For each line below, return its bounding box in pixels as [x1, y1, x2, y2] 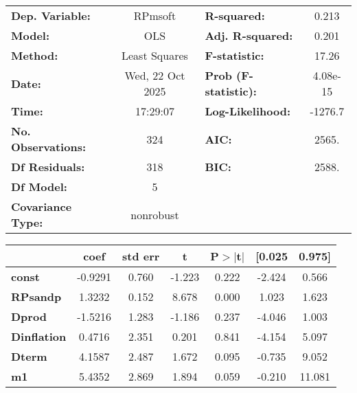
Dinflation [11, 328, 67, 344]
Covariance [11, 199, 72, 214]
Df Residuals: [11, 159, 85, 175]
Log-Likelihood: [205, 103, 290, 119]
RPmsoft [133, 8, 176, 23]
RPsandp [11, 289, 62, 304]
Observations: [11, 139, 87, 155]
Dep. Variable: [11, 8, 91, 23]
